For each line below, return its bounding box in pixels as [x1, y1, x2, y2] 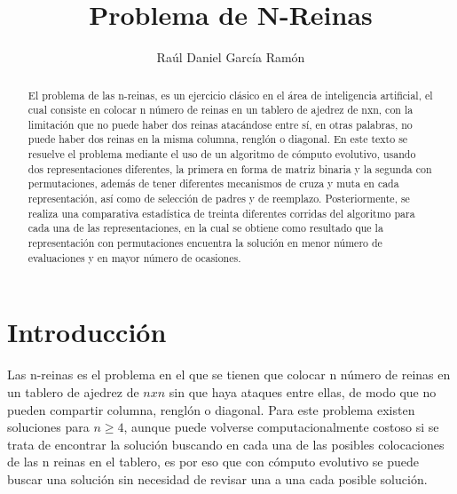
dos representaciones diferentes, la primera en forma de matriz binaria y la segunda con [28, 161, 432, 176]
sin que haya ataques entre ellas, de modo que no [169, 382, 437, 401]
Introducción [7, 314, 167, 350]
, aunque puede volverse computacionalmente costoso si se [123, 418, 439, 436]
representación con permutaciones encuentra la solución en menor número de [28, 235, 382, 251]
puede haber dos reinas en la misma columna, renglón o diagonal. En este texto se [28, 131, 408, 147]
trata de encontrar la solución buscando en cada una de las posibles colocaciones [7, 434, 445, 453]
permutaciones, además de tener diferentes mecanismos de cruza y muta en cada [28, 176, 399, 191]
